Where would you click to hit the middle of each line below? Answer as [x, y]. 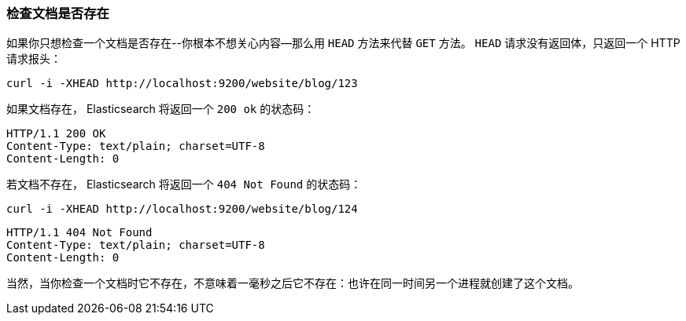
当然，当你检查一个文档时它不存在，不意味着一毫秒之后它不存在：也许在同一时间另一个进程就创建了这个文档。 [293, 283]
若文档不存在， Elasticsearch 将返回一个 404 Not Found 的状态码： [184, 184]
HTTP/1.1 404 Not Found [79, 233]
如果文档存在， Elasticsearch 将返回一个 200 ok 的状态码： [161, 109]
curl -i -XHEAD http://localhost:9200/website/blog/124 [182, 209]
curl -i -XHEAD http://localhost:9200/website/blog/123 [182, 84]
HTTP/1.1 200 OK [56, 134]
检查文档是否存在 [58, 13]
